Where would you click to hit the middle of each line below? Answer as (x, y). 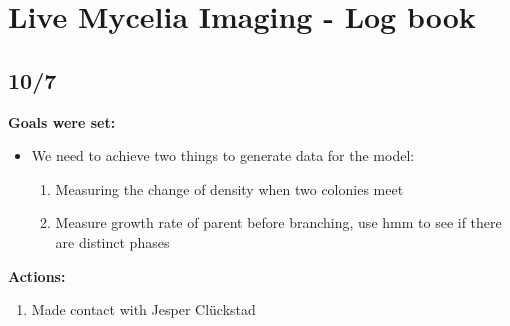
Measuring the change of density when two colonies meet (229, 188)
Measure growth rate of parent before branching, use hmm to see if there (278, 222)
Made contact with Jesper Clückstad (143, 309)
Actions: (37, 275)
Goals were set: (62, 121)
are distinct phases (112, 241)
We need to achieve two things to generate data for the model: (223, 155)
